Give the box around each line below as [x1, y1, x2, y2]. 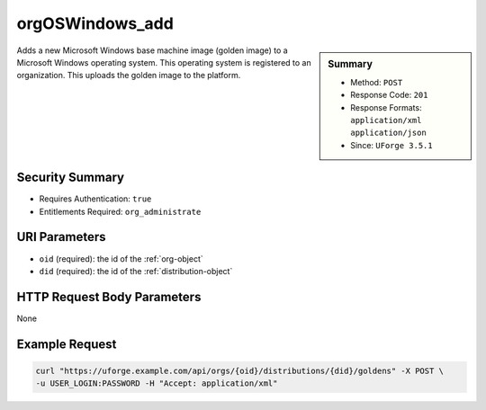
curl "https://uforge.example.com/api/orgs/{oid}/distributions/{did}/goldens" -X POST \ [35, 365, 445, 376]
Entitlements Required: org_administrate [39, 206, 202, 217]
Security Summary [16, 170, 125, 185]
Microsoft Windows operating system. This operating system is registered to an [16, 57, 311, 67]
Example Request [16, 336, 117, 352]
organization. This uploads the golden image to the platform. [16, 70, 241, 81]
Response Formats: [350, 102, 422, 112]
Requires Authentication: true [39, 193, 152, 204]
